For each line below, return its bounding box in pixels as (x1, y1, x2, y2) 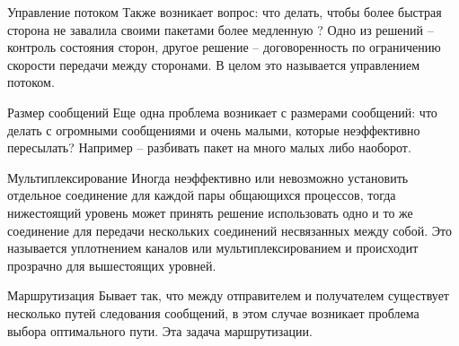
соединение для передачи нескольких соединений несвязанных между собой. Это (7, 221, 452, 239)
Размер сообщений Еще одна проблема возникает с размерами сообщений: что (7, 102, 437, 121)
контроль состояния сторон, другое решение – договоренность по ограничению (7, 38, 441, 56)
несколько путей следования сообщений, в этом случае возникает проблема (7, 303, 419, 322)
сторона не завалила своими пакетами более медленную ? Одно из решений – (7, 20, 434, 39)
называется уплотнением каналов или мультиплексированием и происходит (7, 238, 419, 257)
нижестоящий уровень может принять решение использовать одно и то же (7, 203, 413, 221)
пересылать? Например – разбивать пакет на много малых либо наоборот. (7, 138, 411, 157)
